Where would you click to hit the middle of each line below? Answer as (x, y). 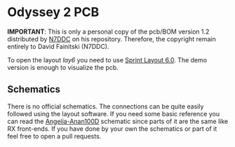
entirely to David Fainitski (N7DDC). (59, 46)
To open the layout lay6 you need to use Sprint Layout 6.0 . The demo (107, 59)
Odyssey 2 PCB (53, 12)
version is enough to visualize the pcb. (63, 67)
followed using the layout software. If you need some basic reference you (113, 113)
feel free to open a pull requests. (54, 136)
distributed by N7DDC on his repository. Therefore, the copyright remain (112, 38)
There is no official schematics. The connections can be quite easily (106, 106)
